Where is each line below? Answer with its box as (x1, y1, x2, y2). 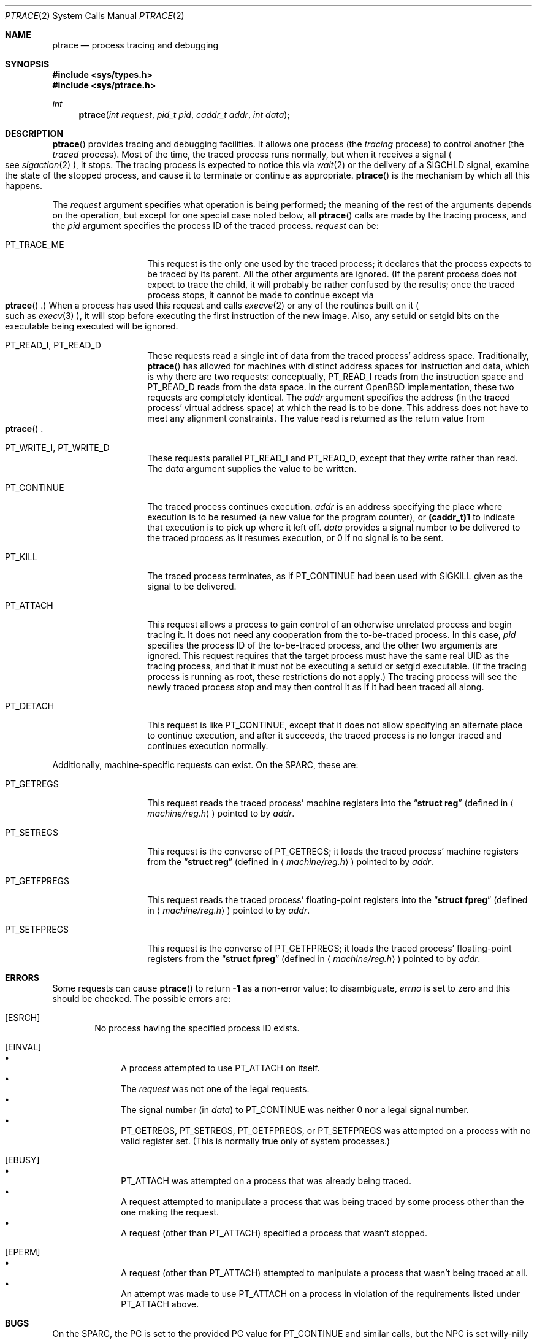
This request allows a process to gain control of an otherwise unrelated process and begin (147, 619, 512, 630)
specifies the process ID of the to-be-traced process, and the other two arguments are (147, 640, 498, 650)
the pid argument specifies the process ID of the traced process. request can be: (52, 220, 379, 231)
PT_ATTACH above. (121, 1299, 199, 1309)
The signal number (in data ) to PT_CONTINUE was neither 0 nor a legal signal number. (121, 1104, 469, 1115)
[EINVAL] (5, 1042, 42, 1052)
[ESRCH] (5, 1012, 40, 1023)
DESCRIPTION (5, 128, 64, 139)
